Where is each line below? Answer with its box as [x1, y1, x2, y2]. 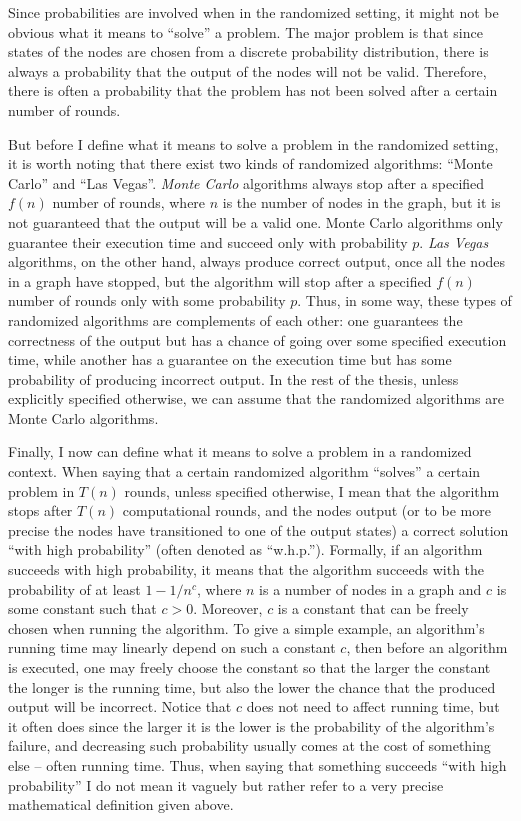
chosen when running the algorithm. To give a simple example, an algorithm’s [8, 617, 485, 638]
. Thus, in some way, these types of [297, 290, 512, 311]
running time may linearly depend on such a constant [8, 637, 336, 658]
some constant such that [8, 598, 157, 619]
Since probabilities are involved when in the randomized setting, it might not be [8, 2, 499, 22]
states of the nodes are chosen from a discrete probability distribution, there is [8, 41, 489, 62]
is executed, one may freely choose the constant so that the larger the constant [8, 657, 491, 677]
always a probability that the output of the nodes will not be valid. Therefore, [8, 60, 487, 81]
